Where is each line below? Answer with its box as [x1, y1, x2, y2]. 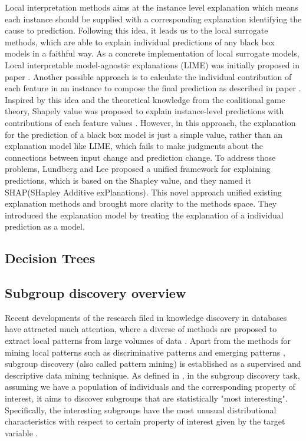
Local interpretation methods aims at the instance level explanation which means [5, 1, 298, 13]
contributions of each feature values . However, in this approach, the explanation [5, 116, 296, 128]
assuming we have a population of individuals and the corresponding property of [5, 380, 295, 393]
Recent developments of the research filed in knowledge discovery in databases [5, 311, 287, 323]
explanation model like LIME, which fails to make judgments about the [5, 140, 264, 152]
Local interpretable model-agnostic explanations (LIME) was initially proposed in [5, 58, 300, 71]
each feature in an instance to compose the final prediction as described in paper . [5, 82, 301, 94]
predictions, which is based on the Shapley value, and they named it [5, 174, 251, 186]
